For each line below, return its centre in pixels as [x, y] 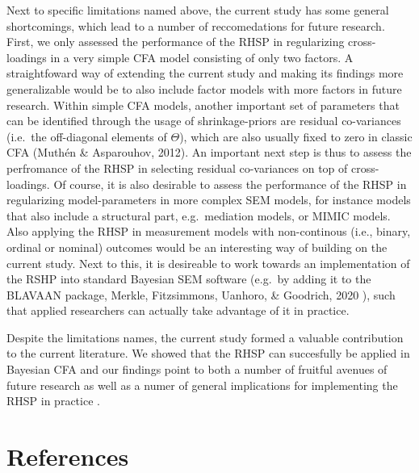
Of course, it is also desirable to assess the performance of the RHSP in [230, 184]
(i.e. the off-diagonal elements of [87, 136]
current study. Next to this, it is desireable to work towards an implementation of [208, 263]
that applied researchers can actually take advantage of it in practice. [178, 310]
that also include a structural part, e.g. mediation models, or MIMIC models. [199, 215]
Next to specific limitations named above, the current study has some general [198, 10]
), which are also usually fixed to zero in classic [296, 136]
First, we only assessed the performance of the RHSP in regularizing [176, 42]
